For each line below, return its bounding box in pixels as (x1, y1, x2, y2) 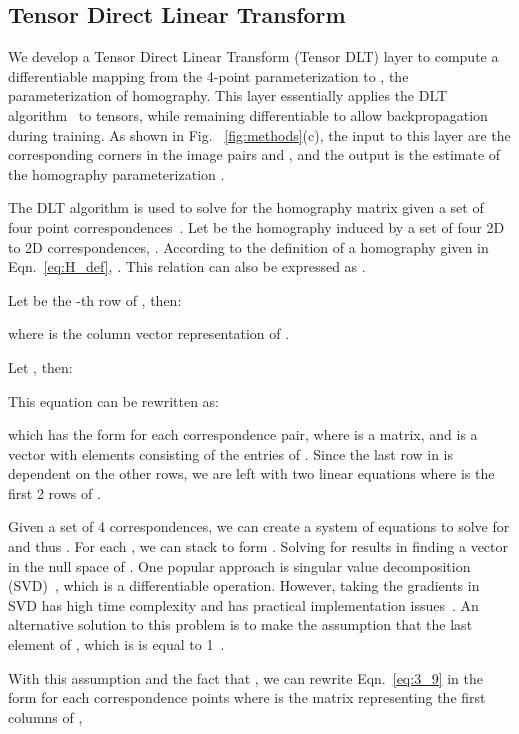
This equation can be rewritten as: (8, 390, 220, 411)
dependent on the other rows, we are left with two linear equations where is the (8, 463, 495, 484)
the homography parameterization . (8, 163, 225, 184)
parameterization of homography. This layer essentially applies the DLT (8, 85, 448, 106)
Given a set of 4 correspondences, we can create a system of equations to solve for (8, 516, 510, 537)
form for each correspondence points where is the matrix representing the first (8, 687, 486, 708)
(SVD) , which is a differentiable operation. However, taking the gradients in (8, 575, 480, 596)
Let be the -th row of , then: (8, 289, 182, 310)
